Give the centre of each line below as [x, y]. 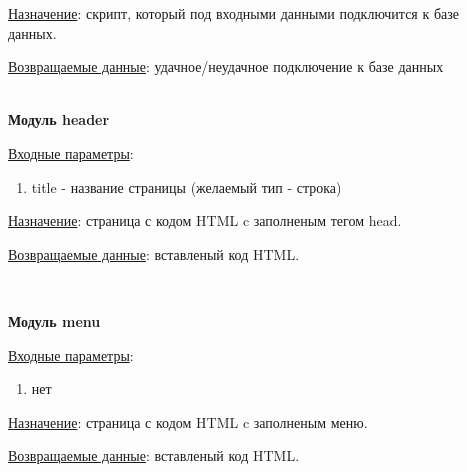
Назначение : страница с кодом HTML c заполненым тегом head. [205, 220]
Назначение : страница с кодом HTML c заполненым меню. [188, 421]
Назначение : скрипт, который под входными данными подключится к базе [234, 13]
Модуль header [59, 119]
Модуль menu [54, 320]
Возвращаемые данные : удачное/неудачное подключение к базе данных [226, 66]
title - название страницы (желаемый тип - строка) [186, 186]
